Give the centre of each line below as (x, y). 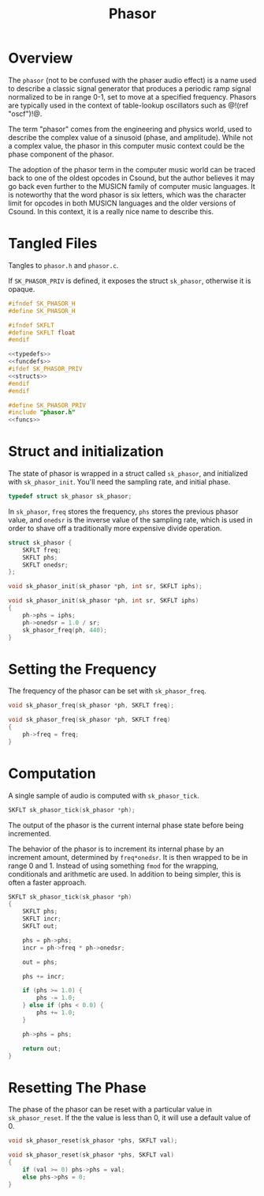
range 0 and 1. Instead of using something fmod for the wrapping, (113, 866)
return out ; (42, 1048)
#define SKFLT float (42, 333)
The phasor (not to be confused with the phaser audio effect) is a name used (132, 80)
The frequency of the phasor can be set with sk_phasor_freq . (107, 691)
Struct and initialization (86, 452)
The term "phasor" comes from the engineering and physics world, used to (130, 129)
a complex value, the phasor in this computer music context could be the (126, 145)
